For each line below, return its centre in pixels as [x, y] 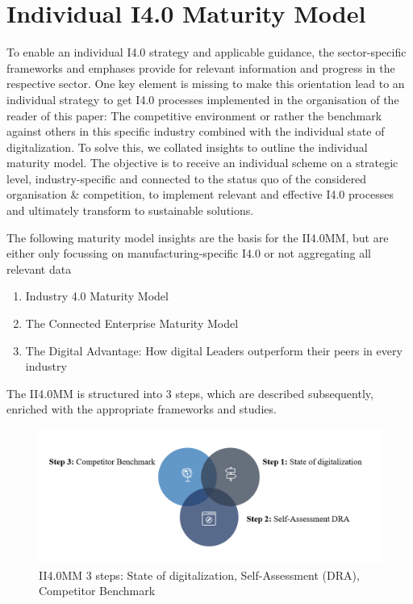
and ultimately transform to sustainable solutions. [130, 210]
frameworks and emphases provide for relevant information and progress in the [201, 67]
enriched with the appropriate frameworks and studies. [142, 409]
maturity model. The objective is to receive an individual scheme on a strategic [202, 163]
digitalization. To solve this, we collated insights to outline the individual [187, 147]
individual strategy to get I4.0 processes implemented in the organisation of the [203, 99]
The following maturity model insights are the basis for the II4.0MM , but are [198, 237]
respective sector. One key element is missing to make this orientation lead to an [206, 84]
